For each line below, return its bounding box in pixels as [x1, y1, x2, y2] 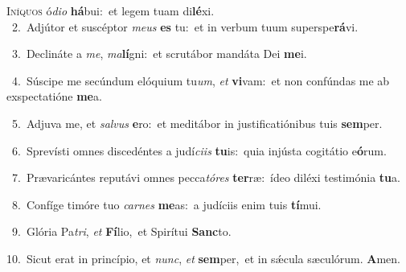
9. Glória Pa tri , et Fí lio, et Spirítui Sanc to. [11, 223, 232, 240]
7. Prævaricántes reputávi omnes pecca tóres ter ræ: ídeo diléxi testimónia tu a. [11, 169, 400, 186]
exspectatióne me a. [6, 88, 102, 105]
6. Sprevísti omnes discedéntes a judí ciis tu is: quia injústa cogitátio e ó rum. [11, 142, 387, 159]
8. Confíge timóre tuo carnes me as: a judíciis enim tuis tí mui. [11, 196, 322, 212]
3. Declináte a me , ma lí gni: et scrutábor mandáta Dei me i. [11, 45, 307, 62]
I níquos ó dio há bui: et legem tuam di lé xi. [6, 2, 215, 19]
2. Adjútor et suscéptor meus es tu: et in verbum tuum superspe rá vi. [11, 18, 359, 35]
